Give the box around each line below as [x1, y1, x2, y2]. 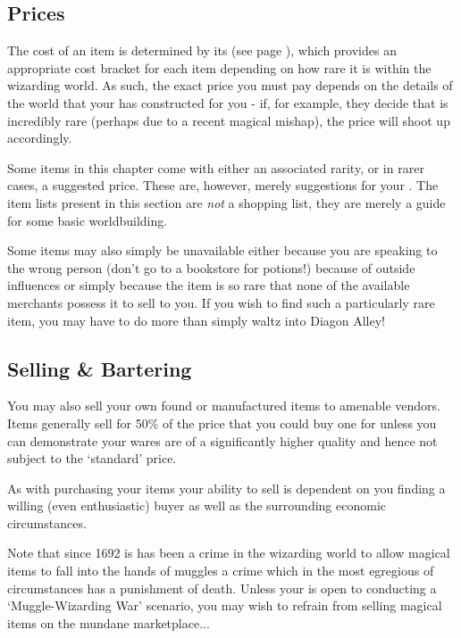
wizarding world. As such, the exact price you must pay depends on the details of [7, 76, 453, 95]
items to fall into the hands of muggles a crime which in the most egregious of [7, 561, 434, 580]
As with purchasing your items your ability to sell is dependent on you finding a [7, 478, 446, 497]
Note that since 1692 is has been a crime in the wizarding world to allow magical [7, 543, 450, 562]
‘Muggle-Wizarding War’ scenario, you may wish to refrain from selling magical [7, 596, 442, 615]
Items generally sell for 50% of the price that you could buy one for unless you [7, 413, 437, 432]
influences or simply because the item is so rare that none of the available [7, 276, 410, 294]
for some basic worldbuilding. [7, 211, 168, 229]
